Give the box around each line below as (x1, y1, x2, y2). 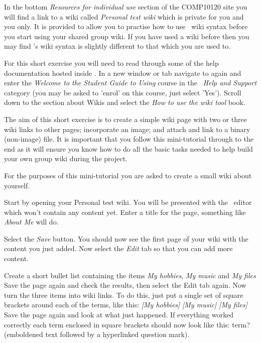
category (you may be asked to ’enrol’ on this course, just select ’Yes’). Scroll (4, 87, 241, 97)
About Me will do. (4, 216, 59, 227)
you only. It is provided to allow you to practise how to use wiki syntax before (4, 21, 248, 32)
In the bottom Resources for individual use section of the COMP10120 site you (4, 2, 247, 12)
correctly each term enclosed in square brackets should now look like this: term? (4, 319, 250, 329)
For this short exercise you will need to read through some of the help (4, 57, 219, 68)
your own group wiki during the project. (4, 153, 127, 164)
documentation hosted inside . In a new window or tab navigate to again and (4, 67, 241, 78)
